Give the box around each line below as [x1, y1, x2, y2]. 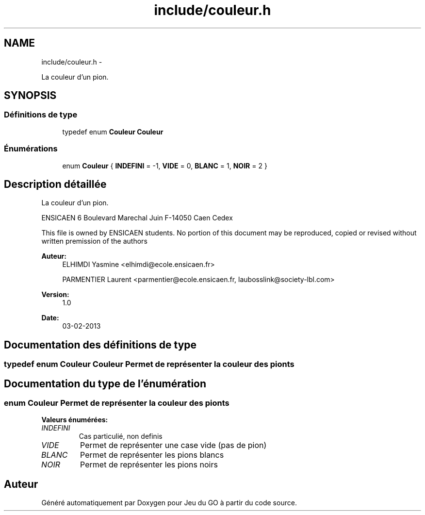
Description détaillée [4, 178, 107, 190]
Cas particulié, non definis [79, 432, 163, 441]
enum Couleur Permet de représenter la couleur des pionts [4, 398, 229, 408]
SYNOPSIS [4, 89, 57, 102]
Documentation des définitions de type [4, 338, 197, 351]
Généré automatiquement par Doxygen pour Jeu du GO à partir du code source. [41, 498, 297, 507]
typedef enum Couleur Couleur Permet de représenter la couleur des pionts [4, 359, 294, 369]
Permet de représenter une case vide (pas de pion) [80, 440, 267, 450]
